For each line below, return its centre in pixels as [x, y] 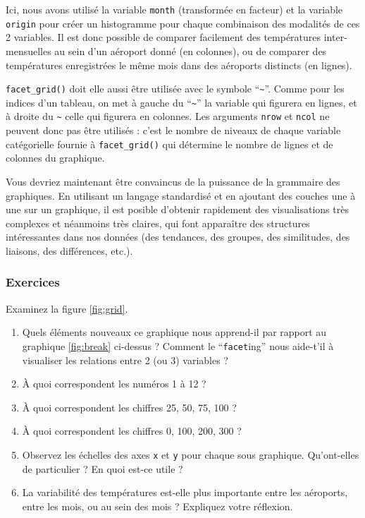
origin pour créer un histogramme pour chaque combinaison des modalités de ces [183, 23]
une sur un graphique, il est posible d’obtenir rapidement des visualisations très [177, 209]
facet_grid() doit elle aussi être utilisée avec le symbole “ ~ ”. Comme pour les [175, 89]
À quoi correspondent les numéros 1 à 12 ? [114, 384]
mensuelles [29, 50]
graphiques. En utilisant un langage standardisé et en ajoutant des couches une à [181, 195]
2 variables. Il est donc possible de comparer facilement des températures [163, 37]
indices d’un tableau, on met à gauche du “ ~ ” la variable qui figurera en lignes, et [181, 102]
